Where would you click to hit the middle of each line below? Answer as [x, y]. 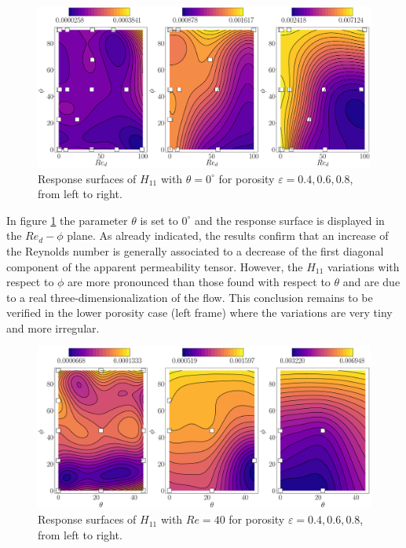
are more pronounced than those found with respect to [199, 282]
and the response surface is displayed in [289, 220]
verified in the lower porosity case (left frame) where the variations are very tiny [199, 313]
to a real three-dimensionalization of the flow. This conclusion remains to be [190, 297]
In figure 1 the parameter [67, 220]
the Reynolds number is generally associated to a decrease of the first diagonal [195, 250]
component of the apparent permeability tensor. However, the [155, 266]
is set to [159, 220]
